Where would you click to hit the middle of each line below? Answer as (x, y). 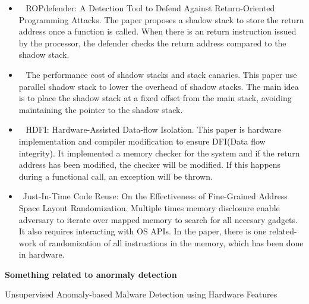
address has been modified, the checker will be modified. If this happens (150, 164)
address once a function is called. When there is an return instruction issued (157, 31)
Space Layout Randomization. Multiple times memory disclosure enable (149, 207)
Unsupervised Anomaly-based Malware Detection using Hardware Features (141, 294)
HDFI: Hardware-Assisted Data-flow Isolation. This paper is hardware (154, 129)
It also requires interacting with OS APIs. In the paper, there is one (143, 231)
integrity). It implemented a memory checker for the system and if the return (159, 153)
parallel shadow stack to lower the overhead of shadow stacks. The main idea (159, 86)
